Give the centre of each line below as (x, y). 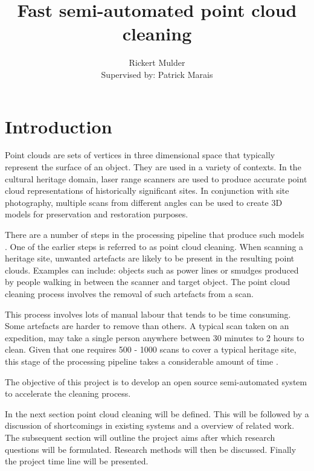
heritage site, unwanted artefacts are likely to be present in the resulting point (150, 258)
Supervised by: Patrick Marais (157, 74)
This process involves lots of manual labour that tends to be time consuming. (148, 314)
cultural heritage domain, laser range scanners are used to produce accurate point (156, 178)
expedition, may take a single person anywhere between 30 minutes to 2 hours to (155, 337)
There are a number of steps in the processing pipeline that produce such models (155, 234)
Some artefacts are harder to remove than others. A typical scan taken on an (147, 326)
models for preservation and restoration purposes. (97, 214)
